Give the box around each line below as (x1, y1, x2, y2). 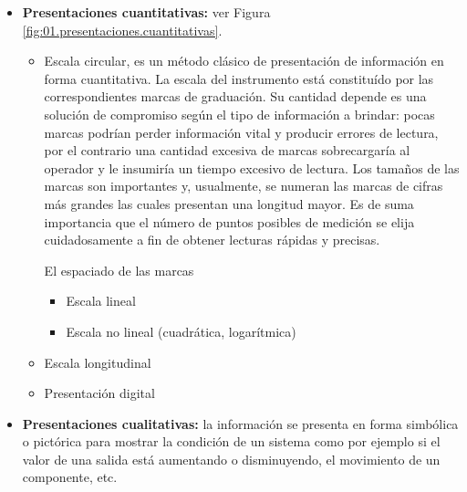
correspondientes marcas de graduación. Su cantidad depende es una (44, 87, 427, 106)
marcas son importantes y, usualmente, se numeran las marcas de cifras (44, 176, 443, 195)
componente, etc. (22, 467, 118, 487)
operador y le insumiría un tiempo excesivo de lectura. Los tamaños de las (44, 158, 460, 177)
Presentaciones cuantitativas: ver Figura (22, 3, 271, 21)
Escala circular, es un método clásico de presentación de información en (44, 51, 444, 70)
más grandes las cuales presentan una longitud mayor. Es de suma (44, 194, 414, 213)
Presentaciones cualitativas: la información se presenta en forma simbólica (22, 413, 459, 433)
